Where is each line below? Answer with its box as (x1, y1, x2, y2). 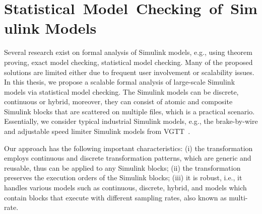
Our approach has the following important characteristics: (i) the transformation (4, 142, 253, 153)
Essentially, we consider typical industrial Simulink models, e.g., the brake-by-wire (4, 116, 258, 126)
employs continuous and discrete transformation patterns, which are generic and (4, 153, 251, 163)
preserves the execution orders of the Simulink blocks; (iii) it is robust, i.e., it (4, 172, 242, 183)
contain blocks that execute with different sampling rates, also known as (4, 192, 227, 202)
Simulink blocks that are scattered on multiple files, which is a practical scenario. (4, 106, 255, 116)
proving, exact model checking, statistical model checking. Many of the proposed (4, 56, 253, 67)
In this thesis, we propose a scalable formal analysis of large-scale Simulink (4, 77, 235, 87)
